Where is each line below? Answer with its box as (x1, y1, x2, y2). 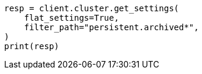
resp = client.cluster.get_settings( (4, 4, 179, 13)
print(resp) (4, 41, 59, 51)
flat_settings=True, (24, 13, 119, 22)
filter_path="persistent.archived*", (24, 22, 199, 32)
